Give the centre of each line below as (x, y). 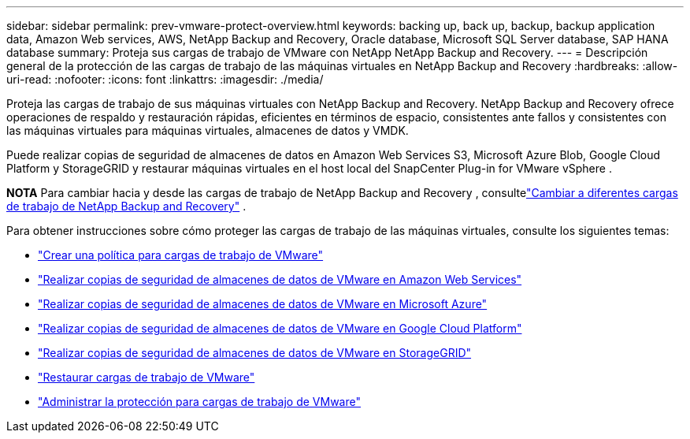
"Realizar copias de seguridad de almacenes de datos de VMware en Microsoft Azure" (263, 304)
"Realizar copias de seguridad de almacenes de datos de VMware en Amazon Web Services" (280, 279)
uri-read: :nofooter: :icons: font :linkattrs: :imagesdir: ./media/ (165, 79)
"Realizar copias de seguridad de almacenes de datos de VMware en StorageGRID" (255, 353)
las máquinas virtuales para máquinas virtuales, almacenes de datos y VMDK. (208, 130)
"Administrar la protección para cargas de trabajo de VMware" (199, 402)
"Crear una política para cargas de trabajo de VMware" (181, 255)
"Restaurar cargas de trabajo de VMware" (147, 377)
